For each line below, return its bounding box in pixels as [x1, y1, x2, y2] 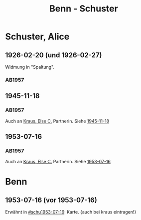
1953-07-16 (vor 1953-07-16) [5, 196, 97, 204]
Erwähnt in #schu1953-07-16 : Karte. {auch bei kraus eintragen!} [5, 209, 137, 215]
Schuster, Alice [5, 31, 70, 42]
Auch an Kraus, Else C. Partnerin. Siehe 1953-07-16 [5, 159, 111, 165]
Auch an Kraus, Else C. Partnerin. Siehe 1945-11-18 [5, 118, 110, 124]
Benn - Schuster [49, 3, 118, 14]
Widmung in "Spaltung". [5, 64, 55, 70]
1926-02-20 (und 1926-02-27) [5, 51, 102, 59]
